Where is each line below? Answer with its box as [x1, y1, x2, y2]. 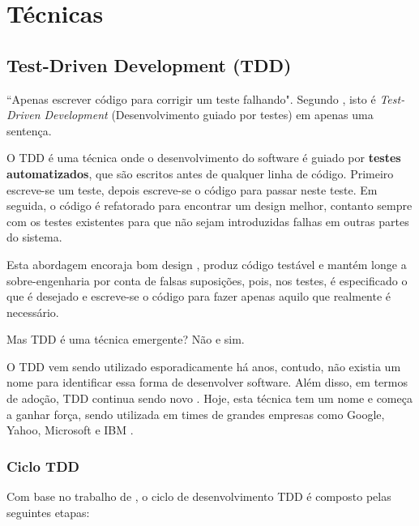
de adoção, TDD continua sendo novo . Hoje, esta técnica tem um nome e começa [6, 390, 413, 407]
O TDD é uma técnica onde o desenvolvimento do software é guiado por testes [6, 149, 401, 166]
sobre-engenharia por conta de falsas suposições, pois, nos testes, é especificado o [6, 272, 408, 289]
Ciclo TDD [6, 455, 80, 476]
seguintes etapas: [6, 503, 90, 520]
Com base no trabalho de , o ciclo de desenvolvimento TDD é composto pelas [6, 488, 391, 505]
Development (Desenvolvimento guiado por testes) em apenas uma [44, 106, 374, 123]
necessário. [6, 303, 59, 320]
